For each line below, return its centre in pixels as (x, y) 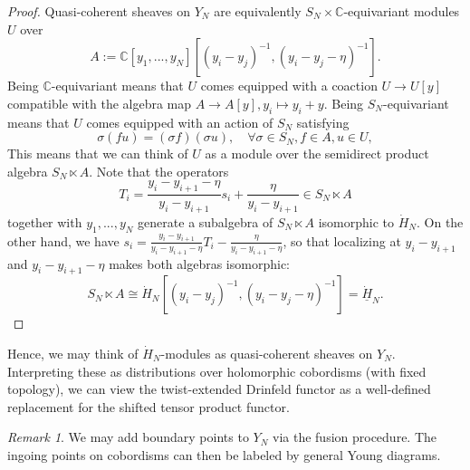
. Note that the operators (159, 171)
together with (45, 221)
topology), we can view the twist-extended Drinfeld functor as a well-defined (219, 389)
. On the (440, 221)
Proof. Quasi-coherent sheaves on (99, 11)
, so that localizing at (342, 240)
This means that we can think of (98, 153)
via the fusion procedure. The (355, 437)
